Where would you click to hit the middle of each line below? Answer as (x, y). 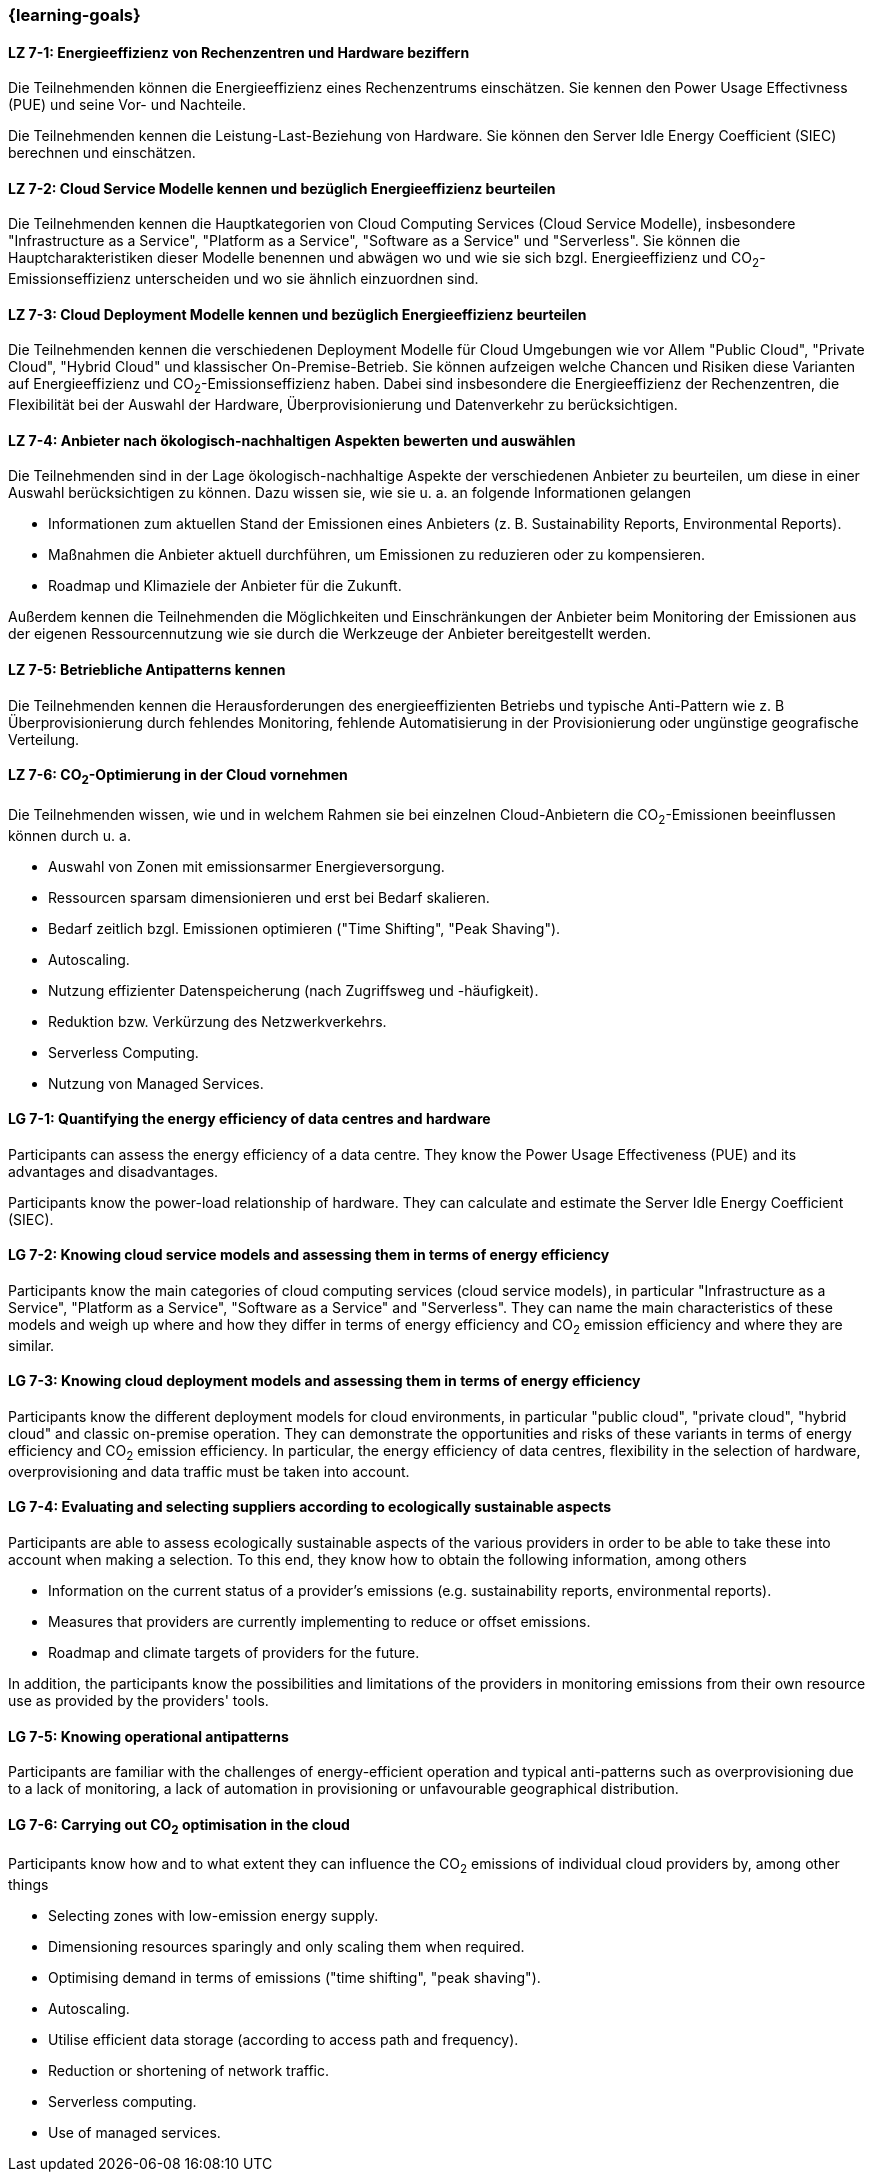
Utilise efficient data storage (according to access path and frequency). (283, 2039)
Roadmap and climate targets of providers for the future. (234, 1652)
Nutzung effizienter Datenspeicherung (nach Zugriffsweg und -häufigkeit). (293, 990)
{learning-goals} (74, 15)
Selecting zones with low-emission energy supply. (213, 1915)
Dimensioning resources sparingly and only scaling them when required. (286, 1946)
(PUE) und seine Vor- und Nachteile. (127, 105)
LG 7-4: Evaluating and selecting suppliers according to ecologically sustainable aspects (310, 1507)
